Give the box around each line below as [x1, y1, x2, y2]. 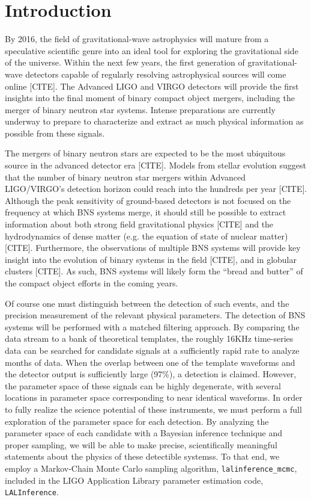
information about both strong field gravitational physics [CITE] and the [5, 218, 274, 230]
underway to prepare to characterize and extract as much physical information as [5, 115, 304, 128]
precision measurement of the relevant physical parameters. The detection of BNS [5, 309, 306, 321]
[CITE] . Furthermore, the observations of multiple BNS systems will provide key [5, 241, 301, 254]
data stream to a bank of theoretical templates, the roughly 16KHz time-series [5, 332, 294, 345]
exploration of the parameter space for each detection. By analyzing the [5, 415, 269, 427]
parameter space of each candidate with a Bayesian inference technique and [5, 427, 283, 439]
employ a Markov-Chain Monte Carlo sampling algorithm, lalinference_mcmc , [5, 461, 297, 474]
